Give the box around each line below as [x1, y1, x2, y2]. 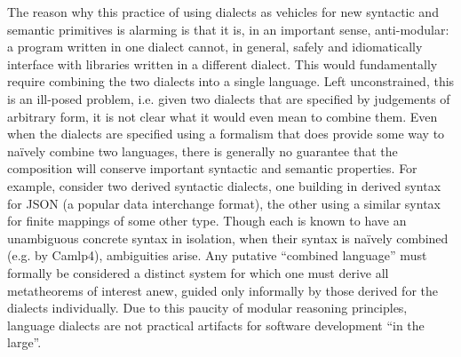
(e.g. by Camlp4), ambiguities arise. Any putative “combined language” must [7, 246, 427, 265]
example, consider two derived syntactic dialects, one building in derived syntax [7, 176, 441, 194]
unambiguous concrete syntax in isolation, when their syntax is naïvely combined [7, 228, 449, 247]
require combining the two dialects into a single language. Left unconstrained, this [7, 72, 455, 91]
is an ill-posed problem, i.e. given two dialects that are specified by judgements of [7, 89, 450, 107]
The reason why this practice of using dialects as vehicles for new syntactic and [7, 3, 439, 20]
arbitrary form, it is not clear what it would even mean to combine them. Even [7, 107, 438, 125]
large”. [7, 333, 42, 352]
